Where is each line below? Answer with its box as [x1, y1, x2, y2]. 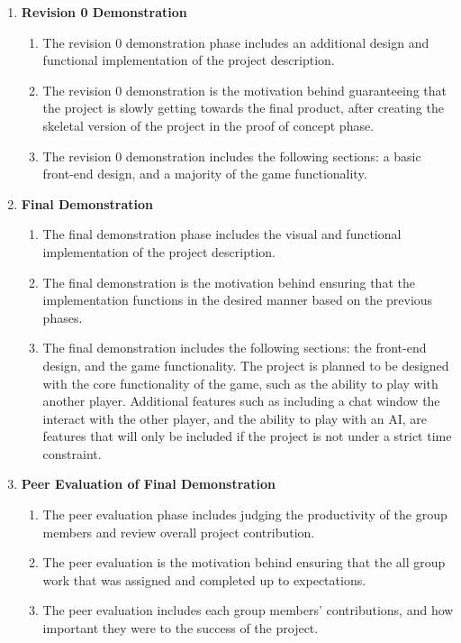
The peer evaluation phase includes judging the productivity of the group [42, 505, 447, 524]
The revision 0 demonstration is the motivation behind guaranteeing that [42, 80, 447, 99]
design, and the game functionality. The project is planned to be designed [42, 355, 449, 374]
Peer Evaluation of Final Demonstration [21, 474, 276, 493]
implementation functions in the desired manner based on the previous [42, 290, 433, 309]
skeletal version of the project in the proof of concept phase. [42, 115, 375, 134]
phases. [42, 308, 83, 326]
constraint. [42, 444, 102, 463]
